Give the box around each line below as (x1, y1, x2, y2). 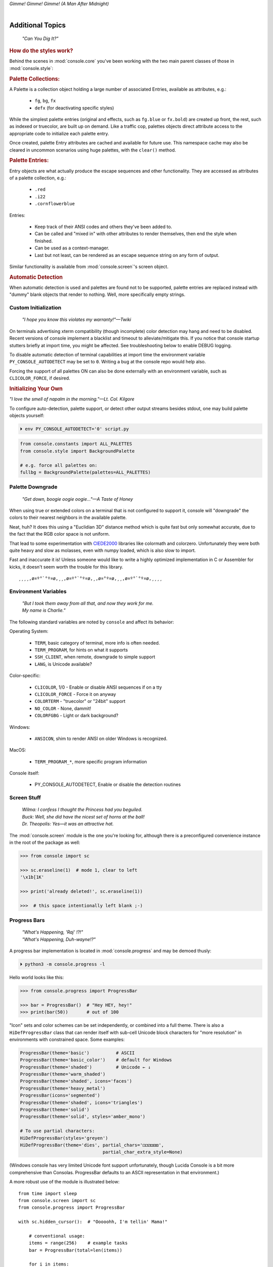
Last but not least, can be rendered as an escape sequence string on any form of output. (34, 252, 219, 258)
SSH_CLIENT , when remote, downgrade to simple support (34, 654, 155, 660)
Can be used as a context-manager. (34, 245, 110, 251)
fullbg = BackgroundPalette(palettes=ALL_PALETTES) (20, 469, 151, 475)
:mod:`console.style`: (9, 65, 54, 71)
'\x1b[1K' (20, 874, 44, 880)
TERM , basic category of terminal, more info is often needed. (34, 640, 160, 646)
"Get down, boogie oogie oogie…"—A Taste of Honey (22, 496, 133, 502)
